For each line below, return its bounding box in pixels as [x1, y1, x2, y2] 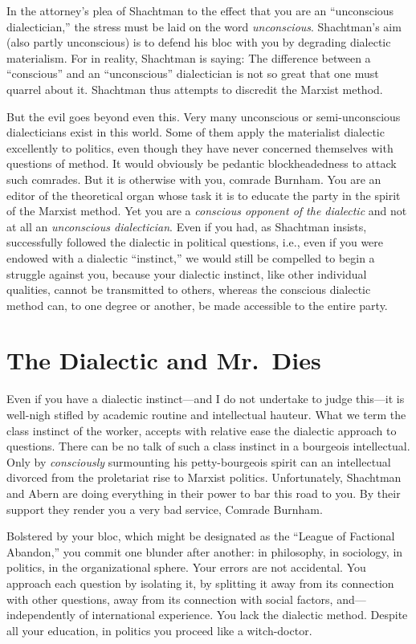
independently [6, 606, 75, 623]
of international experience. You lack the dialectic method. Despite [79, 606, 408, 623]
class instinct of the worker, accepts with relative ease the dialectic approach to [6, 422, 397, 438]
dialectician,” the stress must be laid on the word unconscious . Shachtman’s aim [6, 18, 402, 35]
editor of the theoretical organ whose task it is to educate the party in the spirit [6, 186, 401, 203]
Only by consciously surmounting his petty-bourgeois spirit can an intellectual [6, 453, 391, 470]
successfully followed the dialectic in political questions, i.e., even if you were [6, 234, 384, 251]
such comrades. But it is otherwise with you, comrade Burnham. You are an [6, 170, 381, 187]
